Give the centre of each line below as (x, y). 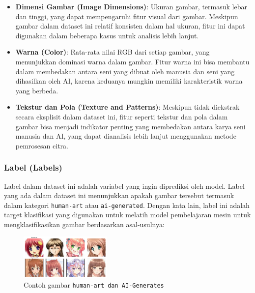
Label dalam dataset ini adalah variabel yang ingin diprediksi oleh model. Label (124, 186)
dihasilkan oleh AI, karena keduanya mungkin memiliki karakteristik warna (129, 81)
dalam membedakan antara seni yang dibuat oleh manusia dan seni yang (125, 71)
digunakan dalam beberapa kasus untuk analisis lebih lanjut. (107, 35)
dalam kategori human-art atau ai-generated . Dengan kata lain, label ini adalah (127, 205)
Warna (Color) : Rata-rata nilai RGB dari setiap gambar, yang (113, 52)
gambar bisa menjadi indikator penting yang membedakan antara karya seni (130, 126)
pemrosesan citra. (42, 145)
